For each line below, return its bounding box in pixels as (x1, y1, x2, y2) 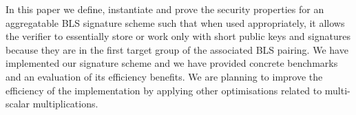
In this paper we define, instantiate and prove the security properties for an (6, 2, 324, 16)
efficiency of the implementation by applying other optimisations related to (6, 83, 322, 97)
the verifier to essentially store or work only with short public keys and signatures (6, 29, 350, 43)
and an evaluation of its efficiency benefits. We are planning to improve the (6, 69, 323, 83)
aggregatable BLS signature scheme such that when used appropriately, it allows (6, 15, 345, 30)
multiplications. (32, 96, 98, 111)
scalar (6, 96, 30, 111)
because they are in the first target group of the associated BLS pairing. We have (6, 42, 348, 56)
